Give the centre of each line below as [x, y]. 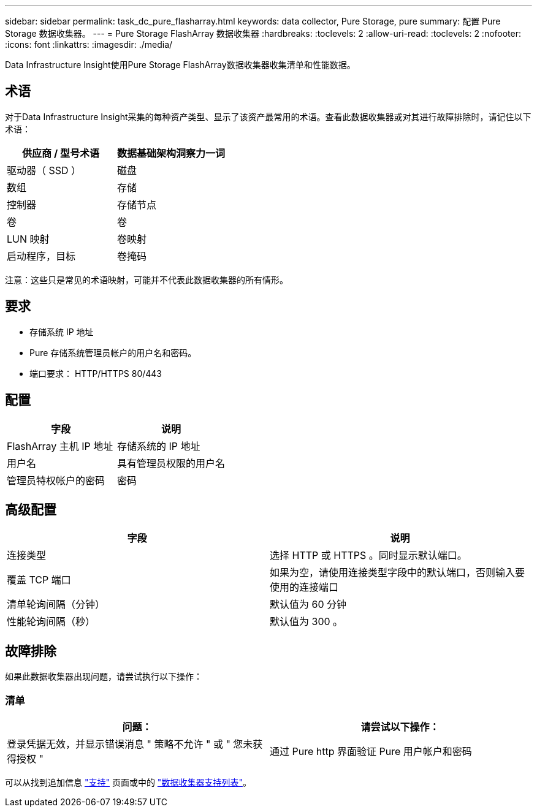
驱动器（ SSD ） [44, 170]
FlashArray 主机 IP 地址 [60, 446]
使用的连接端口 [304, 587]
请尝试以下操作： [400, 727]
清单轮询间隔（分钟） [56, 605]
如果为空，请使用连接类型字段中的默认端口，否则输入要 [398, 573]
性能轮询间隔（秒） [51, 622]
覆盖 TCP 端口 [39, 580]
